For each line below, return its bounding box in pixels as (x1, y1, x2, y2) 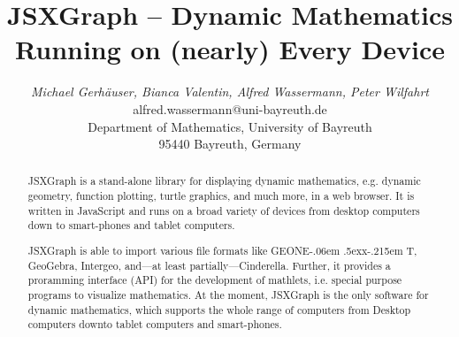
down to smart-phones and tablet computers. (27, 218, 235, 233)
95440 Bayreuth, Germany (158, 134, 302, 153)
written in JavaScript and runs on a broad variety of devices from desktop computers (27, 203, 420, 218)
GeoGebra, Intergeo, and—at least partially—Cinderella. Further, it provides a (27, 257, 391, 272)
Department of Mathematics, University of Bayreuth (88, 117, 372, 135)
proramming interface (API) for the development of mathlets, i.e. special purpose (27, 272, 402, 287)
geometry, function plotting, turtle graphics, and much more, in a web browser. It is (27, 188, 415, 203)
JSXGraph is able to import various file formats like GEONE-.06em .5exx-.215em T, (27, 243, 417, 257)
